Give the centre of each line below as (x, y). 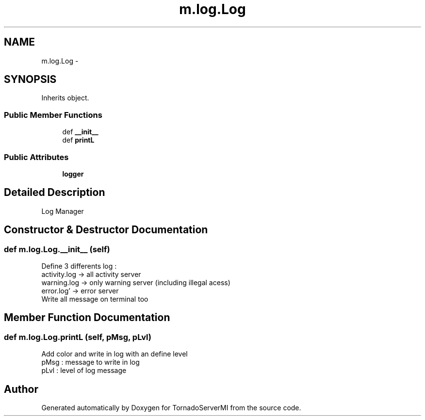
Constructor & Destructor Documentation (106, 230)
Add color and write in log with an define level (114, 354)
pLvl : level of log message (84, 371)
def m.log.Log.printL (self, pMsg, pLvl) (78, 337)
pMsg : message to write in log (90, 362)
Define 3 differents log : (79, 266)
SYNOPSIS (30, 80)
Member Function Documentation (87, 318)
